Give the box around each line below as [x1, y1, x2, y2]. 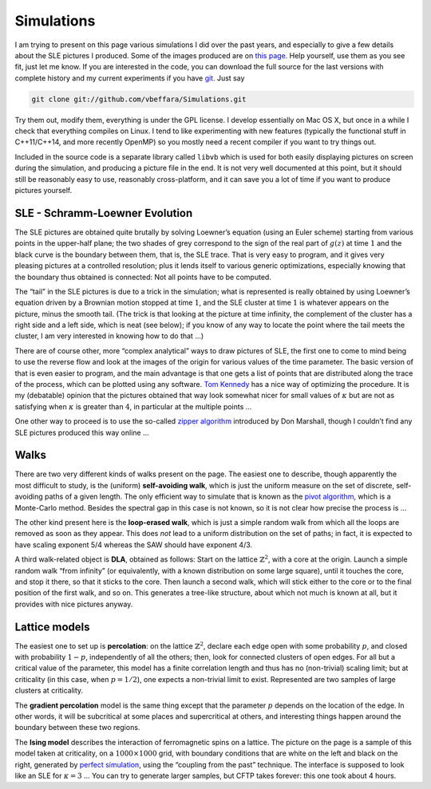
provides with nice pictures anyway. [14, 599, 133, 609]
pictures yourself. [14, 186, 73, 195]
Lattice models [14, 620, 90, 633]
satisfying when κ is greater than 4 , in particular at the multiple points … [14, 401, 252, 411]
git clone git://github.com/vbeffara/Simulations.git [31, 94, 247, 104]
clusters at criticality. [14, 686, 84, 696]
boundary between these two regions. [14, 723, 140, 732]
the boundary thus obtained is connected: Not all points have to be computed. [14, 272, 271, 282]
